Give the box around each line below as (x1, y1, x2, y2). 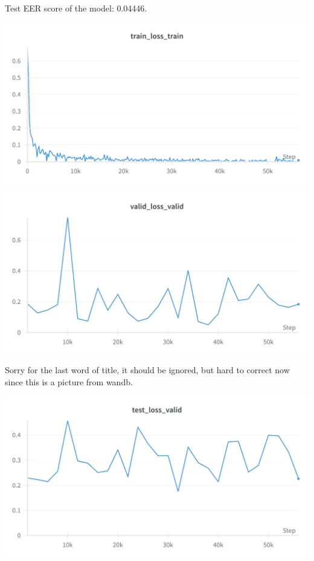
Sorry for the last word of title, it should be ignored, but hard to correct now (5, 364, 290, 376)
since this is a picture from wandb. (5, 375, 133, 388)
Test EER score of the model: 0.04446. (5, 2, 147, 14)
